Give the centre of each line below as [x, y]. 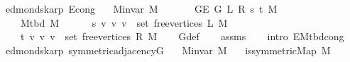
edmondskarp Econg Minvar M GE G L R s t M [141, 8]
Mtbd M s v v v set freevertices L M [124, 22]
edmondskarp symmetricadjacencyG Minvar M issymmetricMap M [168, 50]
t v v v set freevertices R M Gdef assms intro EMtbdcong [182, 36]
